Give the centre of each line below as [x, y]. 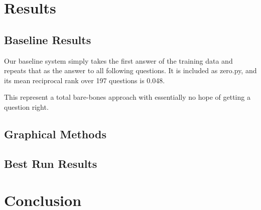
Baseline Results [48, 39]
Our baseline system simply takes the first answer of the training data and [118, 60]
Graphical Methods [55, 134]
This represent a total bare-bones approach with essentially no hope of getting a [127, 97]
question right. [26, 107]
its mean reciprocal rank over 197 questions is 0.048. [85, 80]
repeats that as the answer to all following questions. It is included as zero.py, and [130, 70]
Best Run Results [51, 163]
